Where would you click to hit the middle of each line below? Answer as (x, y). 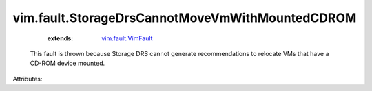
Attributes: (28, 79)
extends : (60, 38)
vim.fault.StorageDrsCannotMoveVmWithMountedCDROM (185, 18)
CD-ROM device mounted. (68, 63)
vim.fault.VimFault (127, 38)
